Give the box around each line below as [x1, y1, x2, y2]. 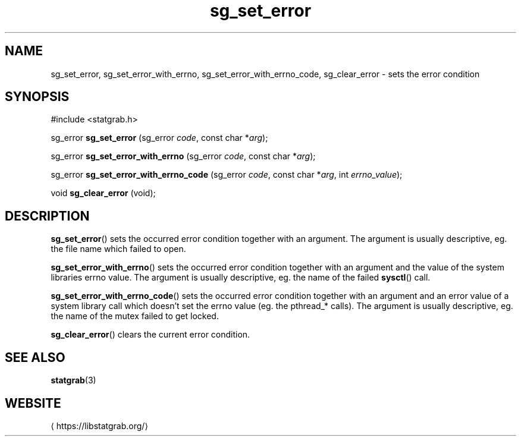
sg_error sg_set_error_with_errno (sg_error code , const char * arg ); [51, 151, 316, 162]
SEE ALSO [5, 349, 65, 365]
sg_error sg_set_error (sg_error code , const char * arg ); [51, 133, 268, 143]
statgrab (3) [51, 375, 96, 386]
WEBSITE [5, 395, 61, 411]
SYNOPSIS [5, 89, 70, 105]
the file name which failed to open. [51, 244, 186, 254]
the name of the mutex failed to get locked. [51, 311, 219, 322]
